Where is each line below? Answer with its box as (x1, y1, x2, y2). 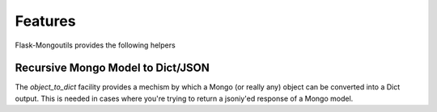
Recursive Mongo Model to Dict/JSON (15, 61, 210, 75)
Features (15, 12, 76, 30)
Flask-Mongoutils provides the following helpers (15, 40, 176, 50)
